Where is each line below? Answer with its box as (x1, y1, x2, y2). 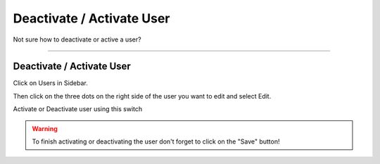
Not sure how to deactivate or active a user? (13, 35, 141, 44)
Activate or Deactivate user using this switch (13, 105, 143, 113)
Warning (32, 124, 58, 133)
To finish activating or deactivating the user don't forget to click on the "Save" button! (32, 137, 280, 146)
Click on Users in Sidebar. (13, 79, 88, 87)
